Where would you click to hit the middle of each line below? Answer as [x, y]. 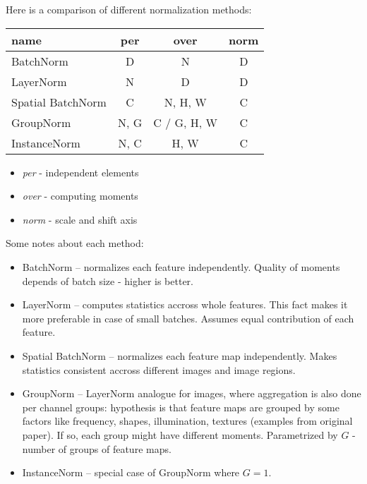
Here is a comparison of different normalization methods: [129, 9]
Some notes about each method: [75, 243]
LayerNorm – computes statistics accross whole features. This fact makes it [185, 304]
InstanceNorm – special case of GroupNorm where [131, 472]
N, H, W [185, 102]
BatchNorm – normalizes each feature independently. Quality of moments [181, 266]
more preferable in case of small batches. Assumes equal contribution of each [188, 318]
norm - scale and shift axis [80, 219]
